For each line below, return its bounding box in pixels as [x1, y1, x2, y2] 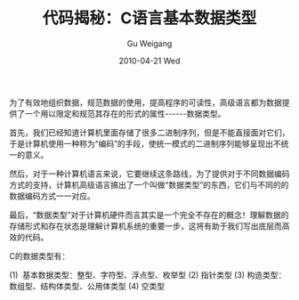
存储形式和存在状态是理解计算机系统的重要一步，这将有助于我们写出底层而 [9, 220, 282, 231]
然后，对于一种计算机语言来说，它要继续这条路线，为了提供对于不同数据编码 [9, 168, 290, 179]
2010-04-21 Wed [118, 55, 181, 66]
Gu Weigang [126, 37, 173, 49]
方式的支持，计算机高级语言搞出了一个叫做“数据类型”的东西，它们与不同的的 [9, 179, 289, 190]
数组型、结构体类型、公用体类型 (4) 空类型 [9, 280, 166, 291]
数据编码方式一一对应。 [9, 191, 95, 201]
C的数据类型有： [9, 250, 70, 261]
